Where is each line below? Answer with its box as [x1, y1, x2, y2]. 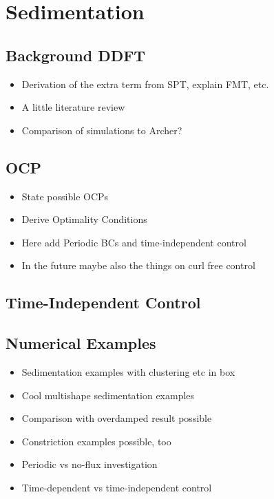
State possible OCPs [21, 189, 109, 203]
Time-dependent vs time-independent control [21, 480, 212, 494]
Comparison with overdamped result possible [21, 411, 212, 425]
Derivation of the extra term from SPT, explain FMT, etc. [21, 76, 269, 91]
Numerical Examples [6, 332, 156, 354]
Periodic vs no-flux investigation [21, 457, 158, 471]
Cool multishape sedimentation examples [21, 387, 195, 402]
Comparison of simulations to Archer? [21, 123, 182, 137]
